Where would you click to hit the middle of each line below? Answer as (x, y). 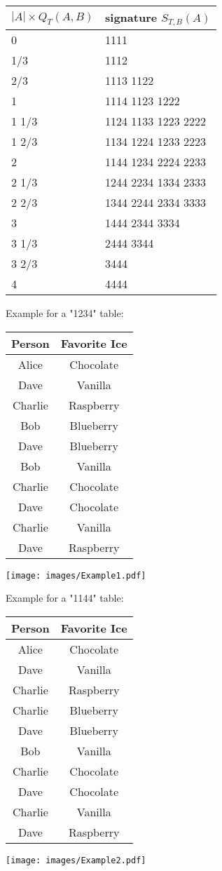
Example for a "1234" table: (65, 312)
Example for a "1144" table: (65, 598)
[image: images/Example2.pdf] (76, 860)
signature (131, 17)
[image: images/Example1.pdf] (76, 575)
